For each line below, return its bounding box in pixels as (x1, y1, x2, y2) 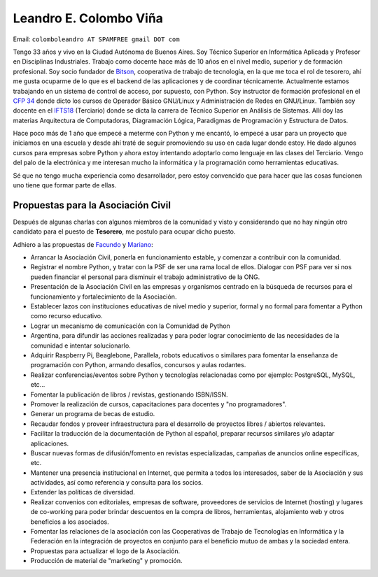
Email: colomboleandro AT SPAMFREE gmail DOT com (13, 35, 180, 43)
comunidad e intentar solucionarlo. (30, 341, 131, 350)
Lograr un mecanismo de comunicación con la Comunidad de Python (30, 322, 230, 330)
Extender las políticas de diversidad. (30, 488, 136, 497)
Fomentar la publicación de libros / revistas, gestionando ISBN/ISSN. (30, 390, 228, 399)
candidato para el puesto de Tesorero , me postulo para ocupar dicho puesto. (13, 227, 236, 236)
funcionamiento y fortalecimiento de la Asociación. (30, 292, 177, 301)
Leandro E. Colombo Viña (13, 10, 164, 26)
